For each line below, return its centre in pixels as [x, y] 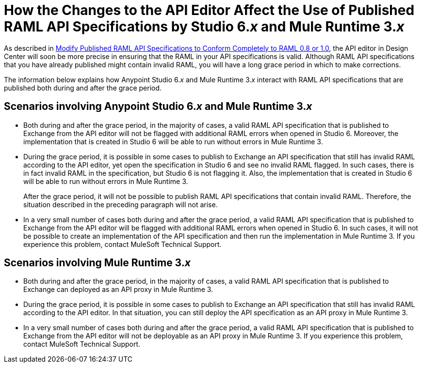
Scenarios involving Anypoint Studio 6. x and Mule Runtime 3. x [158, 107]
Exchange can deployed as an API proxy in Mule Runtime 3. [118, 290]
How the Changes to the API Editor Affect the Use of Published [209, 10]
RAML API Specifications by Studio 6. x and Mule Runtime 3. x [204, 27]
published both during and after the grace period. [83, 88]
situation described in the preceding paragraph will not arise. [121, 204]
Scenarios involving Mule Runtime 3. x [97, 263]
